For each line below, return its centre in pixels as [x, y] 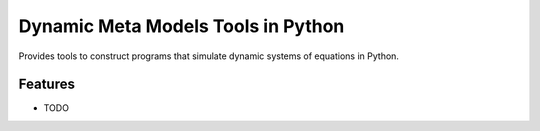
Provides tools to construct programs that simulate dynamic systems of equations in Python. [209, 56]
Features [46, 84]
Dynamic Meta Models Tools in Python [181, 26]
